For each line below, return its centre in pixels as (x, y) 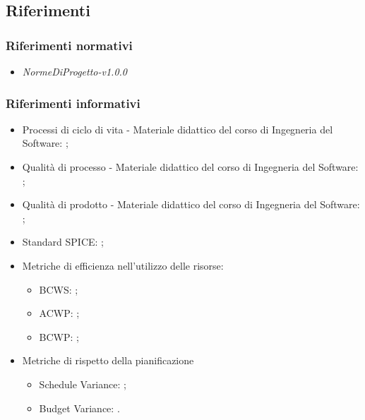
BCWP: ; (59, 336)
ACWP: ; (59, 313)
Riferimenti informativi (73, 103)
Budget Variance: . (79, 408)
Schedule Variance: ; (83, 384)
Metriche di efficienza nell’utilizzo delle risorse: (123, 265)
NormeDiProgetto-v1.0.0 (74, 71)
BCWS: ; (59, 289)
